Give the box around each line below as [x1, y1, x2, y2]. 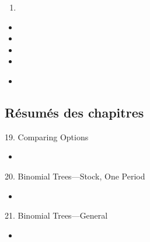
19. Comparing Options [5, 130, 89, 143]
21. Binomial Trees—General [5, 209, 108, 222]
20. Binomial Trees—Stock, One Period [5, 170, 145, 182]
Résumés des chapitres [5, 103, 144, 121]
